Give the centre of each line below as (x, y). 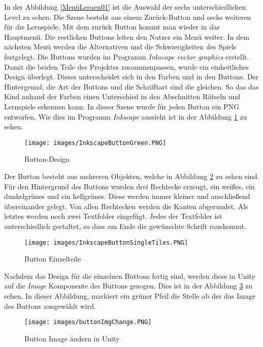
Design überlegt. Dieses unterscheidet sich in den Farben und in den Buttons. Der (131, 77)
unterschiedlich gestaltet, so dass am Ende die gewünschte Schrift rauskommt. (125, 226)
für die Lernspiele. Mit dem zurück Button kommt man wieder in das (112, 27)
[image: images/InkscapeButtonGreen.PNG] (95, 143)
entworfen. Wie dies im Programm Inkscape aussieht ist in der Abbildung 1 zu (126, 116)
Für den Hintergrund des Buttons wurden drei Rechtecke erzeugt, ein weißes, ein (129, 186)
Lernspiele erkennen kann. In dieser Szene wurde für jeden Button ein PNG (122, 106)
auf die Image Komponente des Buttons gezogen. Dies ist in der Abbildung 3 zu (128, 286)
